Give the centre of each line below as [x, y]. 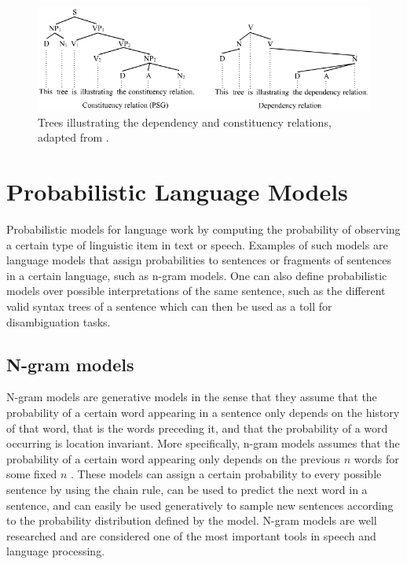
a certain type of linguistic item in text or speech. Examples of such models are [197, 244]
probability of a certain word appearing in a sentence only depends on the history [203, 412]
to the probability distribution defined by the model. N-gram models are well [192, 520]
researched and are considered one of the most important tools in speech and [191, 535]
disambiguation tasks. [59, 321]
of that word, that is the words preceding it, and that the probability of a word [197, 428]
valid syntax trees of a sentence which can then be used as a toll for [169, 306]
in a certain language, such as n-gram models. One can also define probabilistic [197, 275]
